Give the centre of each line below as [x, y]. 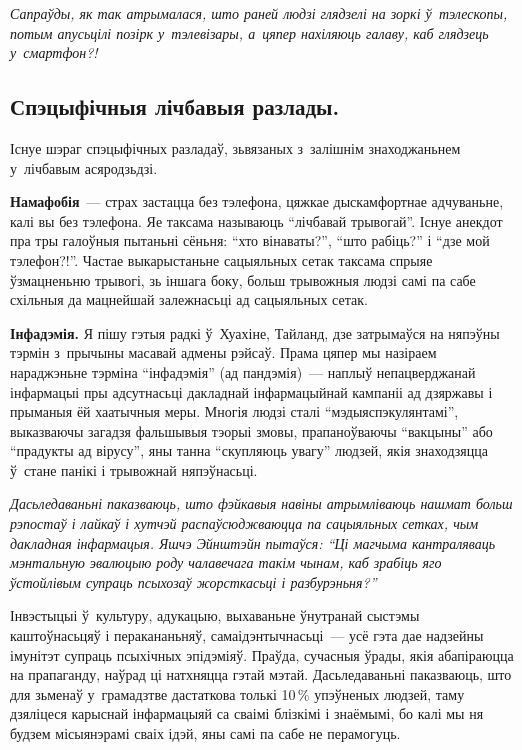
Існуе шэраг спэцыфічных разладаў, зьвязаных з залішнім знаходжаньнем [235, 147]
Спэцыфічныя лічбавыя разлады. [175, 106]
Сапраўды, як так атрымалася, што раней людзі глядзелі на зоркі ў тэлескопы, [259, 13]
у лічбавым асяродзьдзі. [84, 167]
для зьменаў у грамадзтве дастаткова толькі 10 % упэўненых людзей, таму [237, 693]
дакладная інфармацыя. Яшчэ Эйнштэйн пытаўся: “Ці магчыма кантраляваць [253, 542]
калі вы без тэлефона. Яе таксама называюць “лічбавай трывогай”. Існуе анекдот [256, 220]
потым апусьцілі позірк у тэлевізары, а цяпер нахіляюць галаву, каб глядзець [249, 32]
